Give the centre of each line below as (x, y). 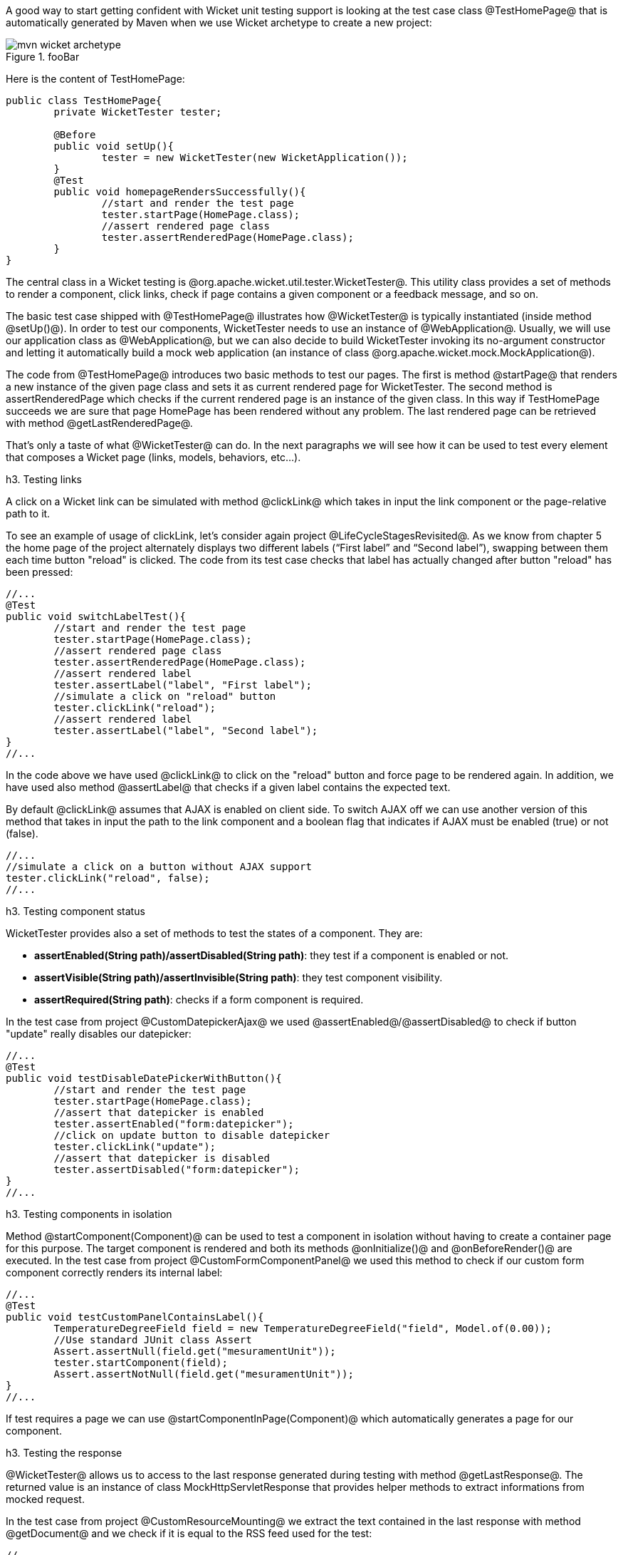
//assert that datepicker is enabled (159, 1112)
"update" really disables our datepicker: (99, 1034)
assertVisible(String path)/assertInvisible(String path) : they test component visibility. (239, 977)
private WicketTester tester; (138, 112)
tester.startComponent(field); (141, 1363)
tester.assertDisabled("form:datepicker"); (177, 1169)
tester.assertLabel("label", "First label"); (183, 685)
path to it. (28, 513)
